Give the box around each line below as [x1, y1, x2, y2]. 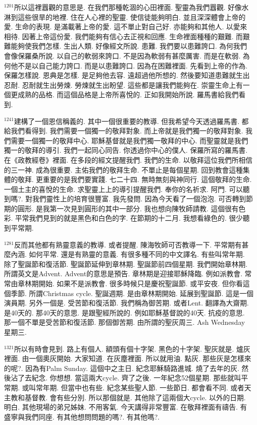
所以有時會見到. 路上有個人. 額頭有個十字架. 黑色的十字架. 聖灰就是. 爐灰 [14, 343, 251, 354]
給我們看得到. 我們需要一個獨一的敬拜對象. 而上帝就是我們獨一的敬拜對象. [4, 125, 243, 136]
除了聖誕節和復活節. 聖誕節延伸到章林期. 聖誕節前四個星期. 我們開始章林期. [4, 258, 248, 269]
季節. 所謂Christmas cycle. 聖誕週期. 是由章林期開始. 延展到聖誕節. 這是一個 [10, 288, 254, 298]
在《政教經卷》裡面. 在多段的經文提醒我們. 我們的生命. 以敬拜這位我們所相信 [4, 154, 253, 165]
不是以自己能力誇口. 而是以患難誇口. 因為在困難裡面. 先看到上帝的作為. [17, 60, 248, 70]
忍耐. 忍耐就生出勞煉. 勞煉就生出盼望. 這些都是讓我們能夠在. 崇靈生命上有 [4, 79, 243, 90]
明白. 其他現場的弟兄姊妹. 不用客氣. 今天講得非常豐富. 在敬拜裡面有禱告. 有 [4, 402, 247, 412]
